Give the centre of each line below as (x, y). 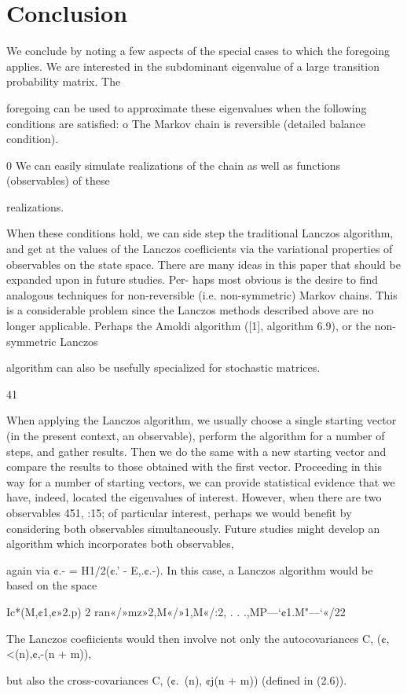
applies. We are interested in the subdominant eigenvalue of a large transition (193, 66)
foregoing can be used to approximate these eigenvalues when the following (187, 107)
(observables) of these (58, 180)
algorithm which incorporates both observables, (120, 543)
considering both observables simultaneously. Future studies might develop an (193, 528)
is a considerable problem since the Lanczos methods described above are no (190, 310)
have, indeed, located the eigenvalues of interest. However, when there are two (194, 497)
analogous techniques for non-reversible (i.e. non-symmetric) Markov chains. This (202, 294)
